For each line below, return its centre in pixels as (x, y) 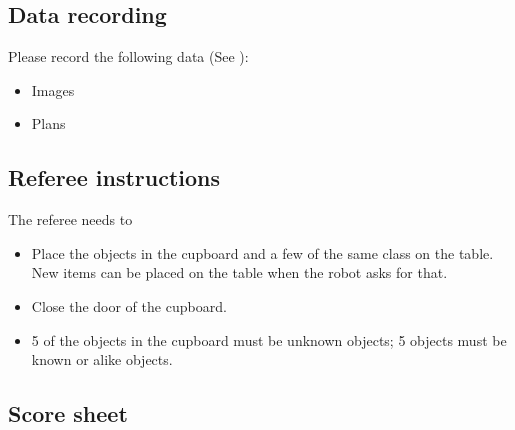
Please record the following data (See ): (128, 56)
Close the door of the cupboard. (129, 305)
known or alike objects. (102, 359)
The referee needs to (70, 219)
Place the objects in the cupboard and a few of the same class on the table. (262, 252)
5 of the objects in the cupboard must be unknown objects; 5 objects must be (269, 339)
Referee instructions (114, 177)
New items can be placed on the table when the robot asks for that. (239, 272)
